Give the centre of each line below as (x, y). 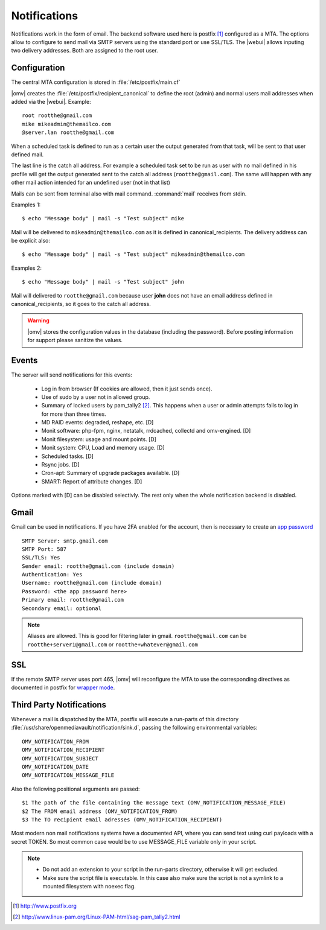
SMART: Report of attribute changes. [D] (92, 481)
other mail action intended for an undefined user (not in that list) (91, 183)
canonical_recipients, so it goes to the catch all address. (81, 304)
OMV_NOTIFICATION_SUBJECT (60, 758)
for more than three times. (74, 414)
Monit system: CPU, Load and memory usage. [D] (103, 448)
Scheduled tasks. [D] (67, 456)
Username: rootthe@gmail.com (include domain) (92, 583)
